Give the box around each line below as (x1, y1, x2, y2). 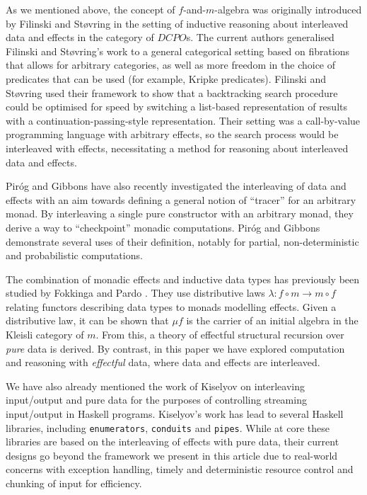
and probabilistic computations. (6, 248, 143, 263)
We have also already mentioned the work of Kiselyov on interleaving (6, 378, 305, 393)
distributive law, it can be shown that (6, 313, 169, 328)
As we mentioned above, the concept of (6, 2, 175, 16)
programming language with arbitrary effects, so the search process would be (6, 127, 339, 142)
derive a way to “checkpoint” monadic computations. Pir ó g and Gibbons (6, 220, 320, 234)
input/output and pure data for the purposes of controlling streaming (6, 392, 307, 407)
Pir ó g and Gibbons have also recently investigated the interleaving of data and (6, 178, 346, 193)
